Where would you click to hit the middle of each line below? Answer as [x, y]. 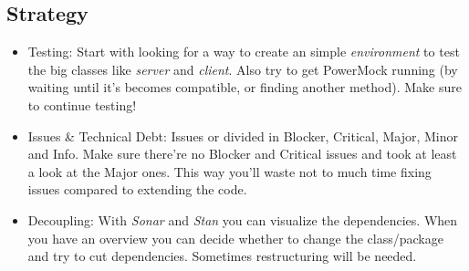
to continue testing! [82, 104]
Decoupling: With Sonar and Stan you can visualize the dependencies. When [243, 219]
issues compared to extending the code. [137, 189]
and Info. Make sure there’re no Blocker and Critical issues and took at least [242, 154]
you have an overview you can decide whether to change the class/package [235, 238]
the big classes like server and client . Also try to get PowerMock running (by [243, 69]
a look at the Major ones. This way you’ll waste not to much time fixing [229, 171]
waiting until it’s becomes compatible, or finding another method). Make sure [245, 87]
